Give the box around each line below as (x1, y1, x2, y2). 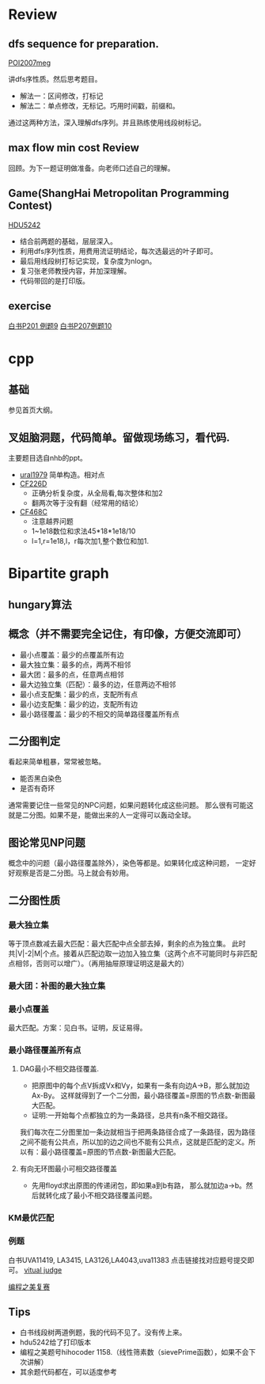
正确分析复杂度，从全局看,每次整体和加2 (31, 488, 164, 498)
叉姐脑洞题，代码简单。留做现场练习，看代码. (8, 430, 231, 444)
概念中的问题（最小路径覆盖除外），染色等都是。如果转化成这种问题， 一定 (8, 859, 249, 868)
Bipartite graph (8, 564, 109, 582)
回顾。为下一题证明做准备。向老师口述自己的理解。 (8, 163, 175, 173)
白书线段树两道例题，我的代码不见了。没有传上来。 (19, 1327, 187, 1337)
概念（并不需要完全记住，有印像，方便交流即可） (8, 628, 248, 641)
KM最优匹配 (8, 1212, 55, 1223)
